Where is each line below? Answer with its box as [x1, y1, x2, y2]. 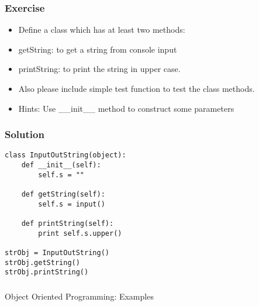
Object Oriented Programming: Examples [5, 290, 154, 302]
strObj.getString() [5, 258, 80, 267]
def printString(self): [21, 219, 114, 228]
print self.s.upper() [38, 229, 122, 238]
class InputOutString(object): [5, 151, 126, 160]
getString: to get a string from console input [18, 43, 177, 55]
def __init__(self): [21, 161, 101, 170]
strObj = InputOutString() [5, 248, 109, 257]
